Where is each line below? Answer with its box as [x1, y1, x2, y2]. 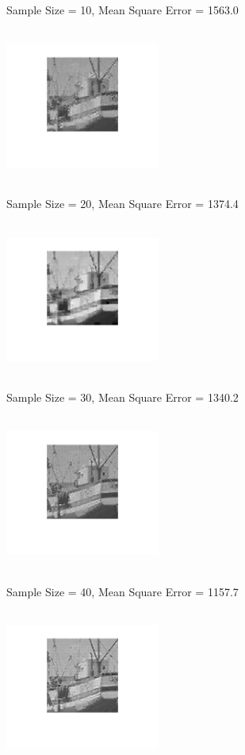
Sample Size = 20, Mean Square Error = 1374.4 [6, 195, 239, 212]
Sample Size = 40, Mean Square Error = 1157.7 [6, 583, 239, 599]
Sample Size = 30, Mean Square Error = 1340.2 [6, 389, 239, 406]
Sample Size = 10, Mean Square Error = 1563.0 [6, 2, 239, 17]
